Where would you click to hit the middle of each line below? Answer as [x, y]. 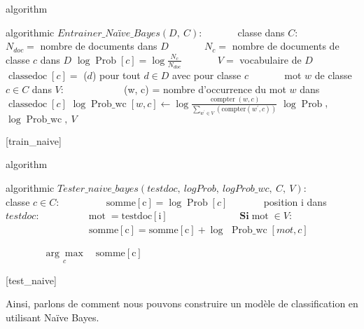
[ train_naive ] [34, 140]
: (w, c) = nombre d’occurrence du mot [173, 89]
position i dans [295, 201]
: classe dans [242, 32]
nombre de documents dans [99, 46]
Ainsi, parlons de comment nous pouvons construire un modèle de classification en [182, 303]
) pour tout [116, 75]
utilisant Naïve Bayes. [52, 317]
